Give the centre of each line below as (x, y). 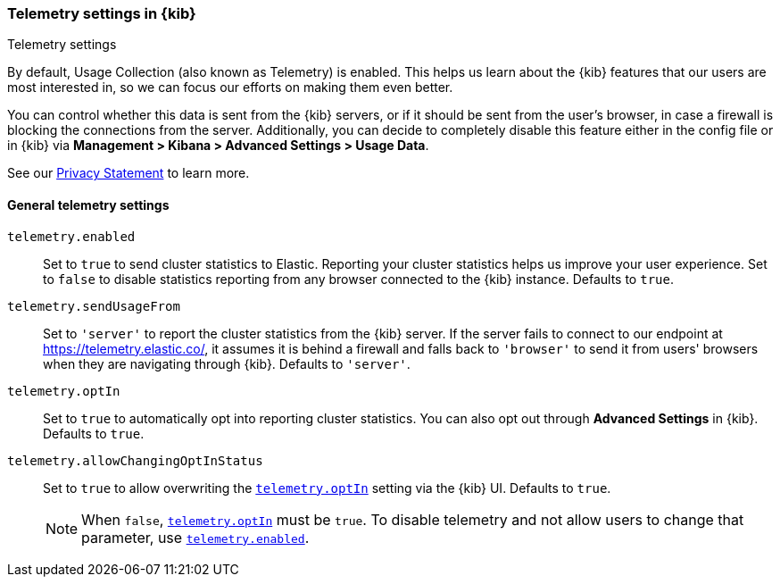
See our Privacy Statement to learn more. (129, 173)
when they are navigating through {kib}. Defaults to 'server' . (227, 363)
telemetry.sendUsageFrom (94, 306)
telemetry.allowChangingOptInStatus (135, 460)
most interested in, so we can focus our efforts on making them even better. (230, 88)
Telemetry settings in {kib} (102, 13)
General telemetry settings (88, 204)
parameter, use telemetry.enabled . (195, 537)
